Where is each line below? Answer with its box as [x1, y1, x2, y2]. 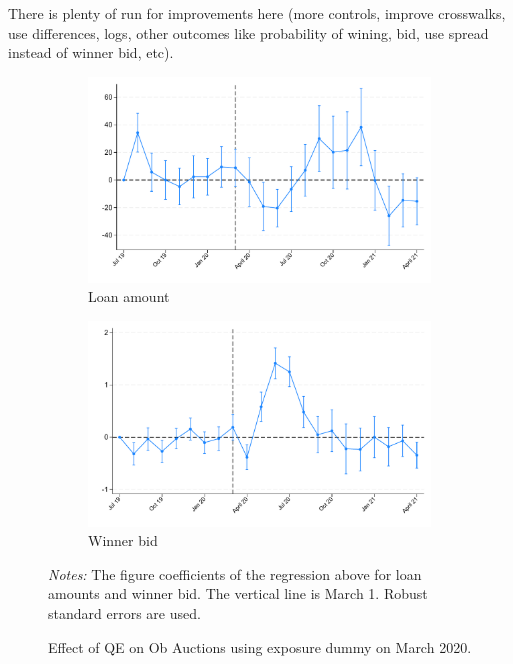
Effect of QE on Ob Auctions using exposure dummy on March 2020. [48, 636, 472, 657]
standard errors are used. [48, 603, 201, 624]
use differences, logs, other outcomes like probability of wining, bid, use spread [8, 22, 489, 43]
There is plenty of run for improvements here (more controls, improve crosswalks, [8, 3, 506, 23]
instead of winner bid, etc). [8, 42, 174, 63]
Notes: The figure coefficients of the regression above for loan [48, 563, 422, 584]
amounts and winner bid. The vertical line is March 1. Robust [48, 583, 428, 604]
